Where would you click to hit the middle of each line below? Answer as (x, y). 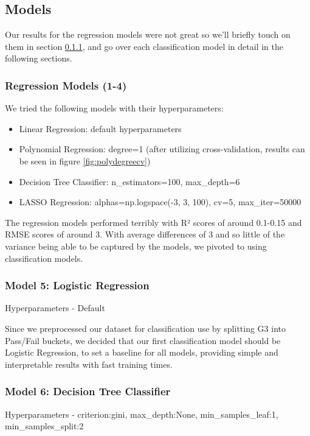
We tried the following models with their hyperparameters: (114, 108)
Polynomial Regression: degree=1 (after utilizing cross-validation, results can (162, 149)
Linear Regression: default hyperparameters (100, 128)
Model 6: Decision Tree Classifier (88, 391)
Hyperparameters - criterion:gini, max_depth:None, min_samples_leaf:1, (142, 414)
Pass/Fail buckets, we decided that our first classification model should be (143, 340)
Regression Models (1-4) (66, 85)
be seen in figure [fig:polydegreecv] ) (85, 160)
